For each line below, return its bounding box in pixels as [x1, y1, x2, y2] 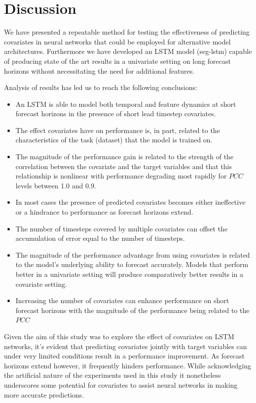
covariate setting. [15, 278, 68, 289]
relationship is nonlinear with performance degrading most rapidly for [15, 171, 227, 181]
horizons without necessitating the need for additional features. [4, 65, 195, 76]
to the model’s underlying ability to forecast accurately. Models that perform [15, 259, 249, 269]
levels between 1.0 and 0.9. [15, 180, 96, 190]
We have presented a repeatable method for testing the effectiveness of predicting [4, 27, 250, 37]
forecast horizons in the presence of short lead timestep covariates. [15, 108, 216, 119]
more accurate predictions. [4, 389, 84, 400]
